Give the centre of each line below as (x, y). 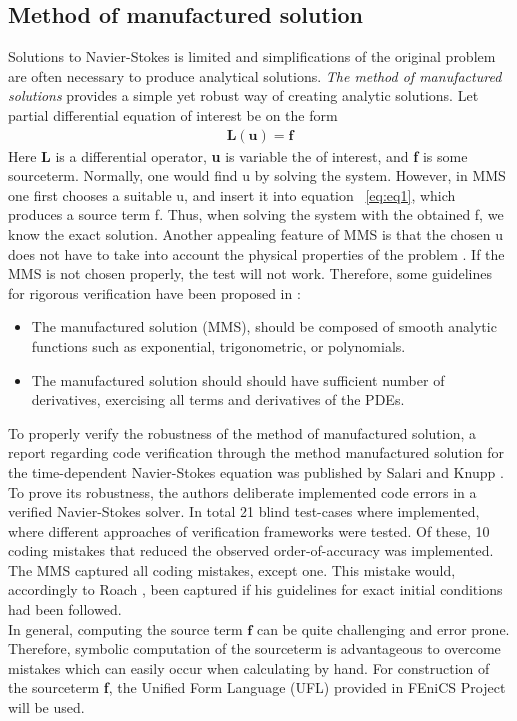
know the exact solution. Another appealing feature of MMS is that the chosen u (255, 233)
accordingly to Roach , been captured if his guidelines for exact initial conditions (255, 589)
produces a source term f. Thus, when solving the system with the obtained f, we (256, 214)
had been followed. (65, 609)
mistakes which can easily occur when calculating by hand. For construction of (249, 667)
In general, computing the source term (125, 628)
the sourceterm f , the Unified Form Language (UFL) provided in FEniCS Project (257, 687)
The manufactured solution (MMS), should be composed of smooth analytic (264, 326)
